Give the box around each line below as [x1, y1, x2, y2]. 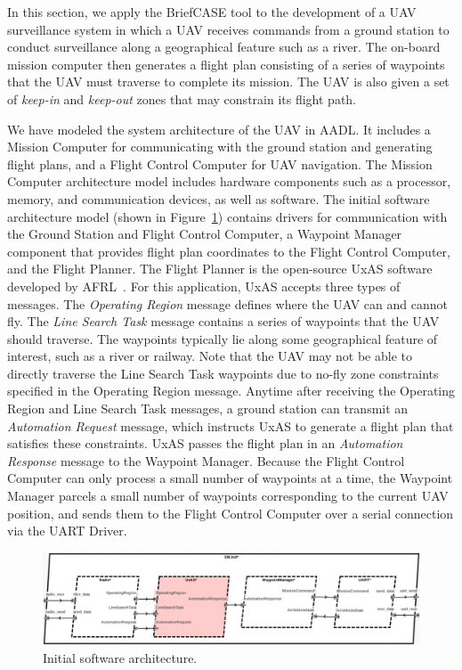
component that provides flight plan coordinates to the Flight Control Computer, [7, 241, 450, 260]
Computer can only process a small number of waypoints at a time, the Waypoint [7, 469, 453, 487]
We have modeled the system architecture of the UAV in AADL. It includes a [7, 119, 431, 138]
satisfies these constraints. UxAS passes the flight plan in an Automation [7, 434, 403, 453]
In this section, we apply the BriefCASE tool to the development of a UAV [7, 3, 417, 20]
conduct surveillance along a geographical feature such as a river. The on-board [7, 37, 441, 56]
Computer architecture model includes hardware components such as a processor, [7, 172, 451, 191]
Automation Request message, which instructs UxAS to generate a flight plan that [7, 416, 454, 435]
